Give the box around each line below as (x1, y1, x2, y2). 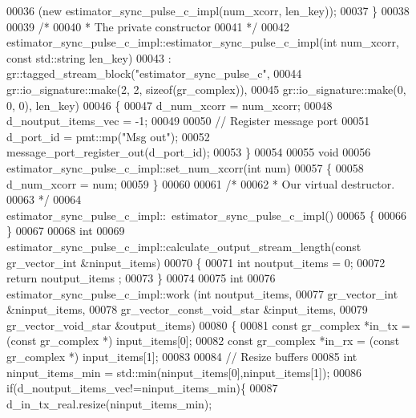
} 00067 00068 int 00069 (6, 222, 125, 239)
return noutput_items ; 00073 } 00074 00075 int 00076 (6, 270, 276, 286)
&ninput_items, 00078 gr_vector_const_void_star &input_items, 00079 (6, 301, 368, 318)
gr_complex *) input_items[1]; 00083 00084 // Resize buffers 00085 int (6, 348, 357, 365)
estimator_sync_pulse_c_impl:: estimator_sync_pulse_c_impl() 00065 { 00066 (6, 206, 407, 223)
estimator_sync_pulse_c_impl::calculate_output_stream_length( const (6, 237, 361, 254)
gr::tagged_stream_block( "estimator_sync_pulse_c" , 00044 (6, 65, 302, 82)
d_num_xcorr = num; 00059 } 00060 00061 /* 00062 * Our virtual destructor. (6, 175, 395, 192)
